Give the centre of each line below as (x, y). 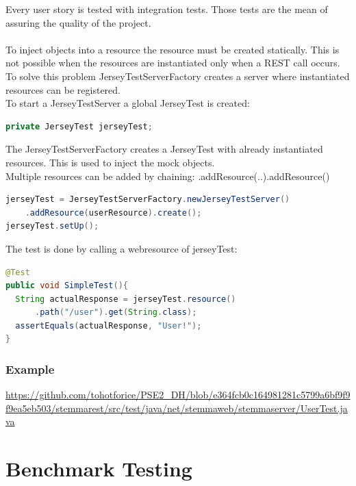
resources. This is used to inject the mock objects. (110, 162)
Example (30, 369)
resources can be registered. (63, 89)
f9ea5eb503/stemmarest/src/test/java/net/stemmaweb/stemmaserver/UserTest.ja (177, 408)
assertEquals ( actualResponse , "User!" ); (109, 325)
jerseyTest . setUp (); (52, 226)
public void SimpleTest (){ (67, 286)
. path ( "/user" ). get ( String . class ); (116, 312)
